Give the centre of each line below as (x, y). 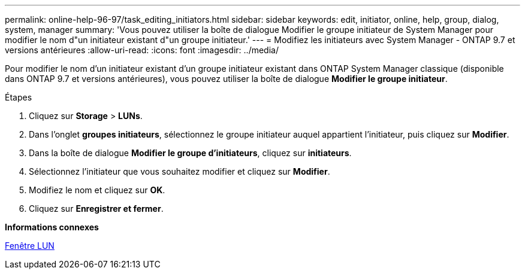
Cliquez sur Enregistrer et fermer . (96, 208)
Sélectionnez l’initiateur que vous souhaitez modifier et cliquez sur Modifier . (179, 171)
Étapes (19, 97)
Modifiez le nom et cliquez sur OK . (97, 190)
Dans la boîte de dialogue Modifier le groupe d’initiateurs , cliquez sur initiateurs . (190, 153)
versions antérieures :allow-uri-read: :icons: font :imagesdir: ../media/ (142, 50)
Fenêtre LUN (30, 246)
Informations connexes (52, 227)
